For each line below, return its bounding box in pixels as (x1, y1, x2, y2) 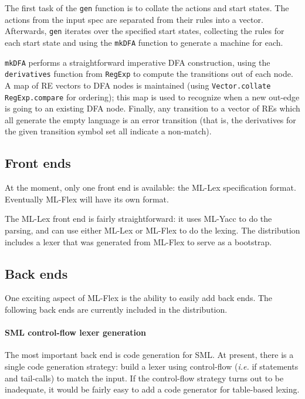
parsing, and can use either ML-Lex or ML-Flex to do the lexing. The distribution (5, 224, 300, 236)
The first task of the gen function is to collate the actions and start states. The (5, 2, 289, 13)
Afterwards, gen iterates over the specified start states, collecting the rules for (5, 25, 284, 37)
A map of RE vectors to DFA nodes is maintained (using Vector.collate (5, 79, 271, 91)
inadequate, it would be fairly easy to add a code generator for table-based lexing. (5, 383, 300, 395)
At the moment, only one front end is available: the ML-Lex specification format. (5, 181, 296, 194)
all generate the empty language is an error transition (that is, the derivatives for (5, 113, 296, 126)
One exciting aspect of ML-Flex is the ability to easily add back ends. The (5, 292, 273, 304)
